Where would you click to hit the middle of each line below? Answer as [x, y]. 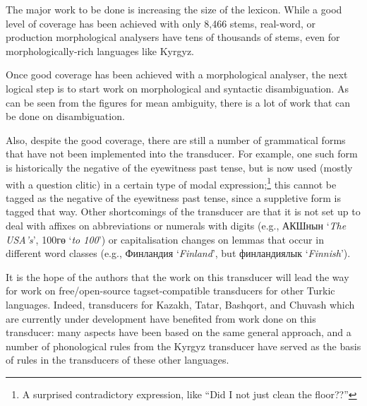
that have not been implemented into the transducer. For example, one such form [182, 154]
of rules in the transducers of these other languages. [118, 360]
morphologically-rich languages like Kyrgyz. [100, 50]
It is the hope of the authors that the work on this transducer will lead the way [178, 276]
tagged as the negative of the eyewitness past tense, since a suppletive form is [174, 197]
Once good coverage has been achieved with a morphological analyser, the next [177, 74]
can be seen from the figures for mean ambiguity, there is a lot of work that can [178, 102]
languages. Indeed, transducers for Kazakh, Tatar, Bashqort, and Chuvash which [180, 304]
